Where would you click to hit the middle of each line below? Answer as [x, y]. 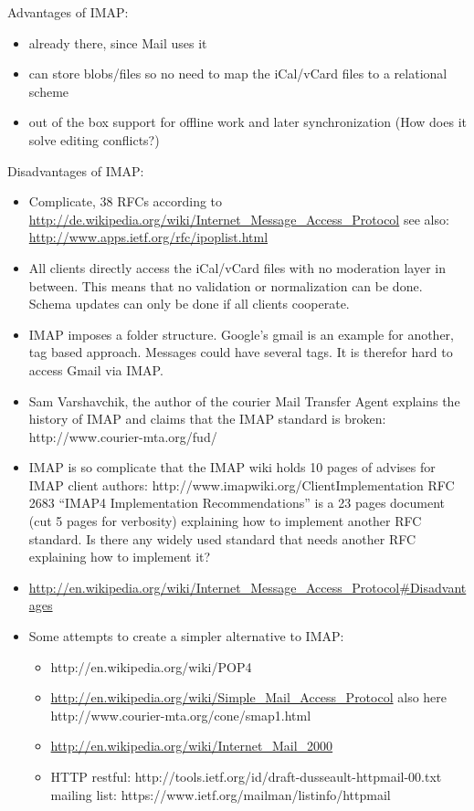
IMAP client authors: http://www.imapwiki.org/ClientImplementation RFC [242, 484]
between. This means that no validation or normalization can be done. [226, 285]
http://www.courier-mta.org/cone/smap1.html [181, 715]
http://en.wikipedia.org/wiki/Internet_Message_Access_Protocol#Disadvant [248, 587]
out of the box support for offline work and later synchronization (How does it [248, 122]
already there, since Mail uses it [118, 42]
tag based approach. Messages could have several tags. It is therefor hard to [241, 352]
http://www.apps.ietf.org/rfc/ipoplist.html [148, 237]
